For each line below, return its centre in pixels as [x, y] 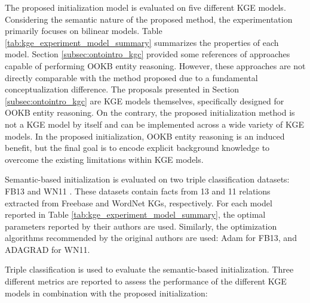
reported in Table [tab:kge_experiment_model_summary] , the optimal [135, 214]
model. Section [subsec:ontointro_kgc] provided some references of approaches [148, 54]
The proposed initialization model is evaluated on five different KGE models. [145, 7]
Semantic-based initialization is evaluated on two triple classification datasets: [147, 179]
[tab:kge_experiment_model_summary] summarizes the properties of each [142, 42]
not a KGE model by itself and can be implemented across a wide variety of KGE [154, 124]
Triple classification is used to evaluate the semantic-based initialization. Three [149, 269]
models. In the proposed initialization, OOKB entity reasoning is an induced [145, 136]
